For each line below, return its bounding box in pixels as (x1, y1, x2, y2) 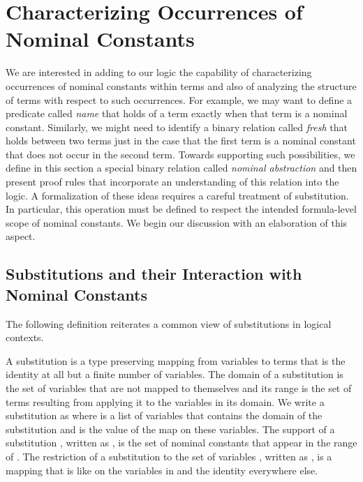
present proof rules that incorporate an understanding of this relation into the (6, 174, 339, 189)
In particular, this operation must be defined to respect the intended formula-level (6, 202, 357, 216)
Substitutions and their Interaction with (6, 263, 302, 285)
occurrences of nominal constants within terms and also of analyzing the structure (6, 78, 357, 93)
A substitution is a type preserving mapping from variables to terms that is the (6, 353, 346, 368)
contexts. (6, 330, 44, 345)
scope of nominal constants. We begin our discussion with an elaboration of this (6, 215, 348, 229)
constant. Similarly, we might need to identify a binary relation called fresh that (6, 119, 348, 134)
